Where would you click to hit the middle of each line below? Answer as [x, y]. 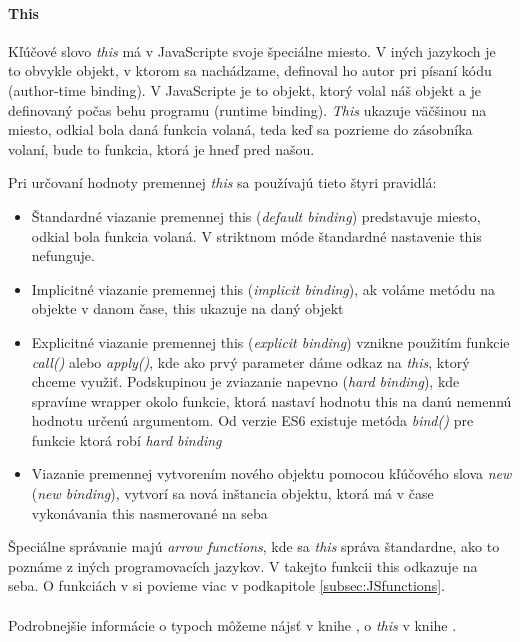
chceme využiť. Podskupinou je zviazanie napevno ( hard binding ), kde [245, 381]
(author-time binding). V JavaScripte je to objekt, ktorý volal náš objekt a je [244, 89]
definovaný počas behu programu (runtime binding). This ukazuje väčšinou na [247, 109]
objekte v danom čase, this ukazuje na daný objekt [187, 308]
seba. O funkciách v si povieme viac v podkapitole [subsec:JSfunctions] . [226, 585]
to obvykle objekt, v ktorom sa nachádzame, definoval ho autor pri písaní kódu [250, 70]
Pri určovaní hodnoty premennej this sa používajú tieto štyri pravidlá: [222, 182]
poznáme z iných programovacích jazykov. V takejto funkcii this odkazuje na [243, 565]
